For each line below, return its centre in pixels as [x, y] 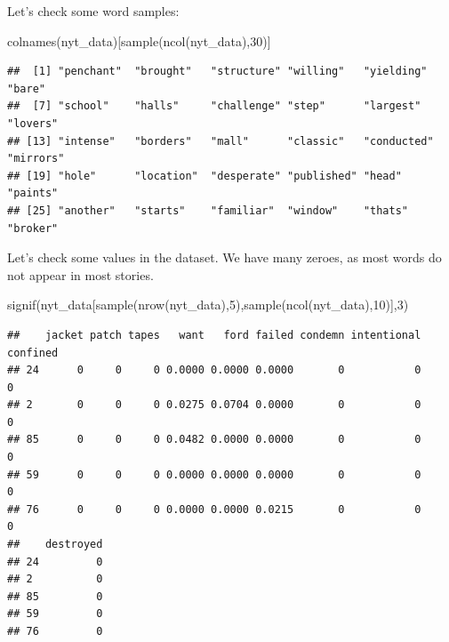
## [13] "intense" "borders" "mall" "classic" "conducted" [220, 141]
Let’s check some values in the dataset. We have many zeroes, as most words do [224, 257]
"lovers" [33, 123]
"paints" [33, 193]
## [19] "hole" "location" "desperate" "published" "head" [204, 176]
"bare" [26, 88]
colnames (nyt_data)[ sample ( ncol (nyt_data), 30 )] [139, 40]
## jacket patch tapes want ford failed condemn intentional [214, 335]
